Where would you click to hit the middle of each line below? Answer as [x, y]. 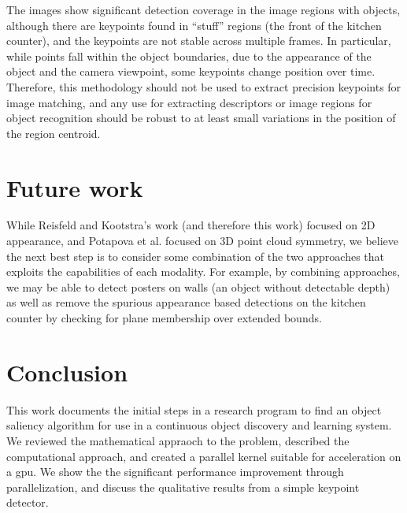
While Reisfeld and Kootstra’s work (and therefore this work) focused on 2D [191, 225]
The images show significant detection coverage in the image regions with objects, [203, 9]
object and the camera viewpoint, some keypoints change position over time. [191, 71]
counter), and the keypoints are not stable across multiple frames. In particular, [199, 41]
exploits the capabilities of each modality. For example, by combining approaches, [203, 271]
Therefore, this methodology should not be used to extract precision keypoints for [204, 86]
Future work [75, 187]
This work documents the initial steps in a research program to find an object [194, 409]
